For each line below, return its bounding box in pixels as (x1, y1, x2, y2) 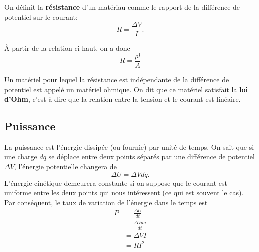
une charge (4, 151, 37, 162)
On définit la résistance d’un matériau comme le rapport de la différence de (4, 2, 240, 12)
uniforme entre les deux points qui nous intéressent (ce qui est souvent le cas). (4, 187, 244, 198)
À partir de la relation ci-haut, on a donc (4, 43, 130, 53)
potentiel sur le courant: (4, 11, 78, 22)
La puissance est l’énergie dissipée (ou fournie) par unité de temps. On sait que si (4, 141, 254, 152)
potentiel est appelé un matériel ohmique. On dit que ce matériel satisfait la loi (4, 84, 248, 94)
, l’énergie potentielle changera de (14, 161, 117, 172)
